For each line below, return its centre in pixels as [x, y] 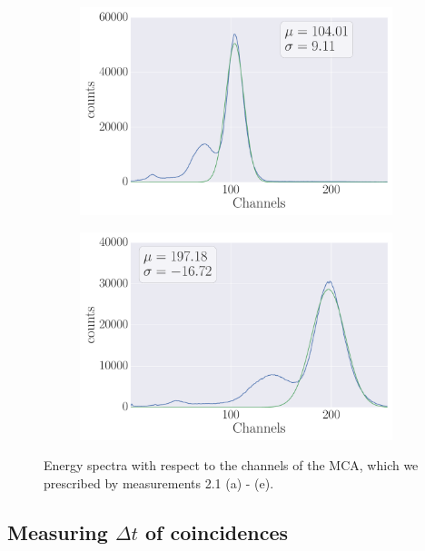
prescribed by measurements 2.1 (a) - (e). [159, 483]
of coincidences [217, 531]
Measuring [58, 531]
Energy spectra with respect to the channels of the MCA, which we [231, 465]
